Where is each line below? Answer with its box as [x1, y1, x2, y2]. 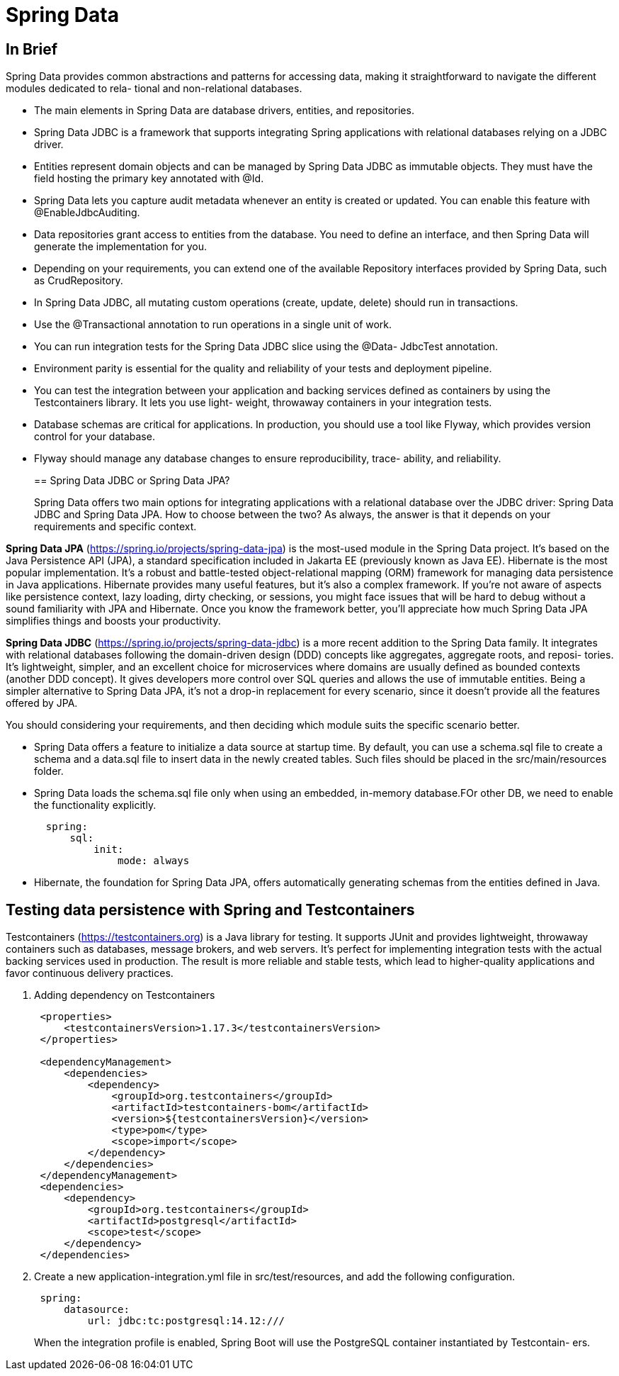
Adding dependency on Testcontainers [34, 989, 215, 1002]
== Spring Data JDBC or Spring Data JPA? [34, 474, 230, 487]
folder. [34, 765, 64, 778]
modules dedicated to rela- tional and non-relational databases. [6, 82, 302, 95]
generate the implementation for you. [34, 240, 208, 253]
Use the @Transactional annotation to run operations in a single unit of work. [34, 318, 392, 331]
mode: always [118, 855, 190, 867]
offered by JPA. [6, 697, 78, 710]
